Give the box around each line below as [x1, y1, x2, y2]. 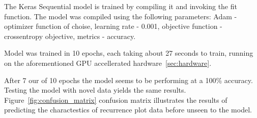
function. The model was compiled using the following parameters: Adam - [4, 11, 237, 21]
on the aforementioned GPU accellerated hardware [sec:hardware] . [4, 57, 212, 68]
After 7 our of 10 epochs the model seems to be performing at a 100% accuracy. [4, 74, 253, 85]
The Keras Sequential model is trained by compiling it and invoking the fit [4, 1, 237, 11]
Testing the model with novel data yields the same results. [4, 85, 186, 95]
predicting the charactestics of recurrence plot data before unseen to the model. [4, 104, 252, 115]
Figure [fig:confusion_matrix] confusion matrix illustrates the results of [4, 94, 227, 105]
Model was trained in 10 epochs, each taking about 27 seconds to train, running [4, 48, 253, 58]
